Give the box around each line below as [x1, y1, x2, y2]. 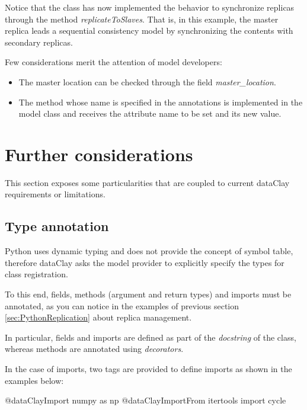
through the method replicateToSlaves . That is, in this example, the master [5, 12, 279, 25]
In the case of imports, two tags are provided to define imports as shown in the [5, 363, 292, 375]
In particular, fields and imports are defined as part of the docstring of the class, [5, 331, 296, 343]
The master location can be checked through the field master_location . [18, 75, 276, 88]
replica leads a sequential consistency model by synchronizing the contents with [5, 24, 293, 37]
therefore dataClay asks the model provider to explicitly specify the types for [5, 256, 284, 268]
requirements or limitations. [5, 188, 105, 200]
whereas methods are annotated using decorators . [5, 342, 184, 355]
